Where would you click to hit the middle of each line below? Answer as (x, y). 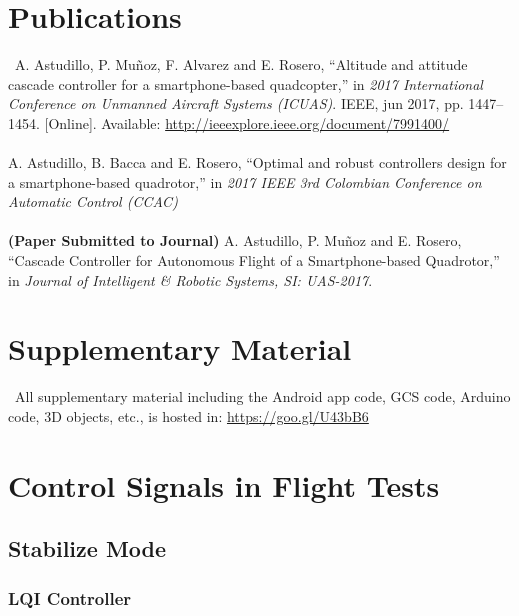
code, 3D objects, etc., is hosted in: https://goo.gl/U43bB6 (188, 415)
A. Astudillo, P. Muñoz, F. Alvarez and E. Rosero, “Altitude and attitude (241, 64)
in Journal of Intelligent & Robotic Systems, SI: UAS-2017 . (190, 279)
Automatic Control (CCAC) (93, 201)
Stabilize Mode (87, 548)
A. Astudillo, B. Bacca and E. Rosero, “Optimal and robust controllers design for (257, 162)
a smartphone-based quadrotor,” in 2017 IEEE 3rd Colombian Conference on (245, 181)
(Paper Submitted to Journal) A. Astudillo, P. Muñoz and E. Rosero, (235, 240)
